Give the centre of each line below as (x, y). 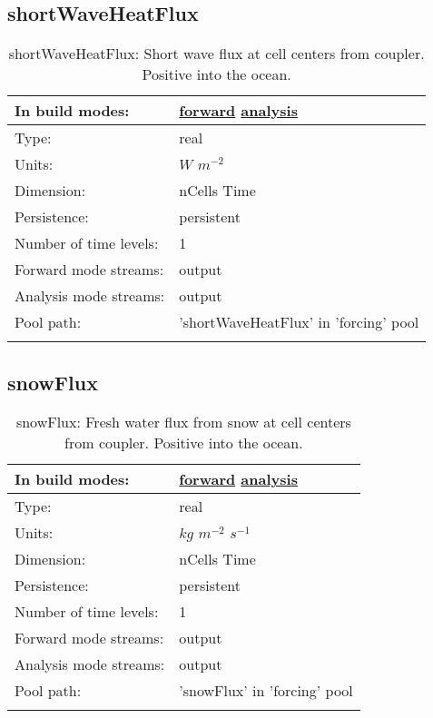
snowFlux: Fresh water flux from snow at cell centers (183, 422)
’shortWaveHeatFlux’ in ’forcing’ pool (299, 322)
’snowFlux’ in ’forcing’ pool (266, 691)
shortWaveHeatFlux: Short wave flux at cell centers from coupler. (216, 54)
